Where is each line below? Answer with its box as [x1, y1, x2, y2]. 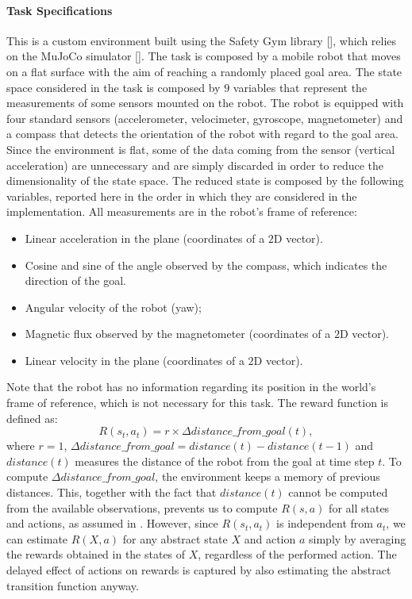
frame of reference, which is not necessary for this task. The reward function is [6, 394, 388, 411]
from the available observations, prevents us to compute [6, 499, 278, 516]
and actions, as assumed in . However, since [6, 515, 218, 532]
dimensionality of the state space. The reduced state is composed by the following [6, 172, 404, 189]
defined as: [6, 409, 58, 426]
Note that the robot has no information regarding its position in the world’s [6, 378, 376, 395]
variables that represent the [233, 79, 368, 95]
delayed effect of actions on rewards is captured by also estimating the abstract [6, 562, 391, 578]
